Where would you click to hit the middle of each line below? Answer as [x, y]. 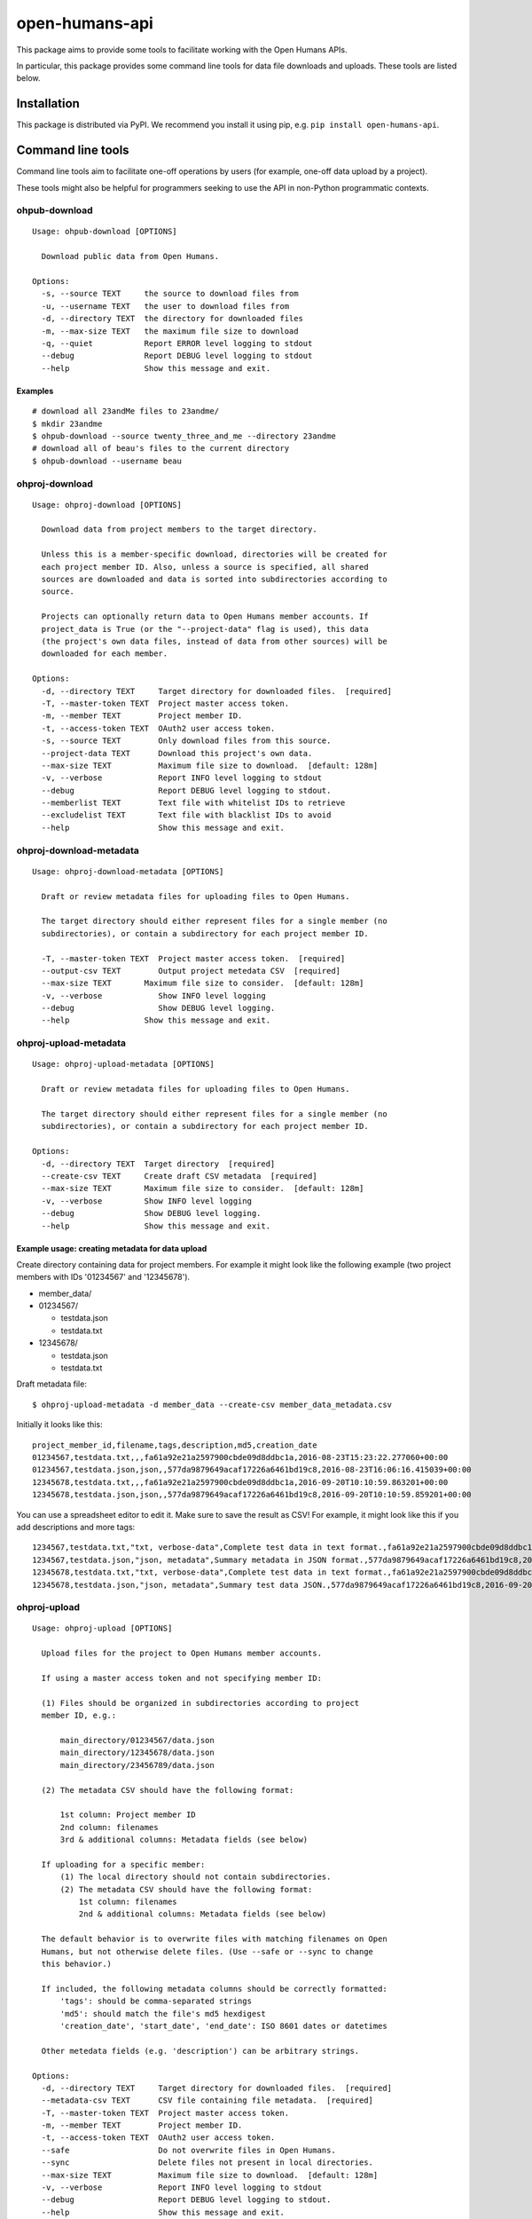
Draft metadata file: [52, 1384]
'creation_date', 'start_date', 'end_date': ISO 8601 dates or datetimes [223, 2026]
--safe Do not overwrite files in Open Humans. [188, 2150]
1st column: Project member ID [128, 1815]
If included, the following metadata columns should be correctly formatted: [214, 1989]
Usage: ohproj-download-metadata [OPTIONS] [128, 871]
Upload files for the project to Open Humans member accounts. [182, 1654]
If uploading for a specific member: [123, 1864]
